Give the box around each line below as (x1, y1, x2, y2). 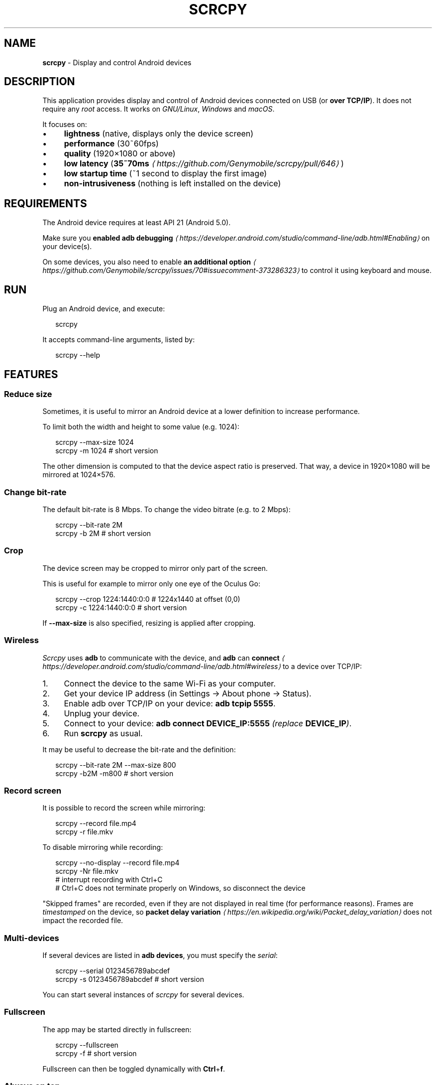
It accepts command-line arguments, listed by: (42, 335, 195, 344)
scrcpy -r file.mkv (55, 827, 113, 836)
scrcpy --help (55, 351, 100, 360)
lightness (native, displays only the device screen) (64, 129, 254, 139)
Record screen (4, 785, 62, 796)
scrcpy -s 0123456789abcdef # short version (55, 975, 204, 984)
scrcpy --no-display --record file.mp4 (55, 858, 180, 867)
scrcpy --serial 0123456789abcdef (55, 966, 170, 975)
